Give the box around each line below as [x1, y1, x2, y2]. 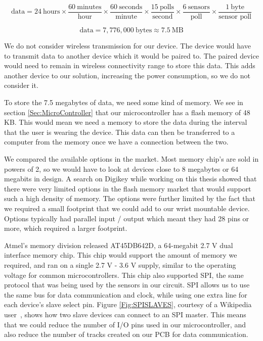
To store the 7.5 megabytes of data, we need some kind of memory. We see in [4, 97, 243, 108]
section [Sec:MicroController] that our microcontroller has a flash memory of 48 [4, 107, 250, 117]
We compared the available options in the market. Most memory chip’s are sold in [4, 154, 259, 164]
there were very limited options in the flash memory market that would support [4, 183, 251, 193]
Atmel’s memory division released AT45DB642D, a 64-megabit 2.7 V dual [4, 239, 233, 250]
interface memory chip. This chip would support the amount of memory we [4, 250, 237, 260]
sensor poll [218, 13, 251, 21]
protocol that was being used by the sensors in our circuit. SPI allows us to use [4, 279, 250, 290]
